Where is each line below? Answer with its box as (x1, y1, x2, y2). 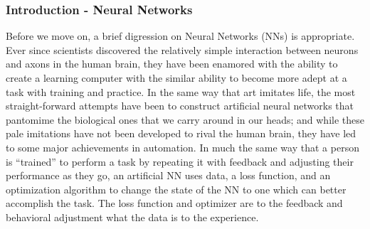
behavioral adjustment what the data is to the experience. (6, 209, 259, 224)
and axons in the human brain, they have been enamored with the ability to (6, 56, 338, 71)
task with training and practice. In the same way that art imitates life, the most (6, 84, 356, 99)
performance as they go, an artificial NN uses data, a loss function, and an (6, 168, 331, 183)
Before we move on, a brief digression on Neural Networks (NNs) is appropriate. (6, 28, 355, 43)
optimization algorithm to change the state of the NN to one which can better (6, 181, 347, 196)
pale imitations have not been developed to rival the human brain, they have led (6, 126, 356, 141)
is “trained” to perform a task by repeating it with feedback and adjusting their (6, 154, 354, 169)
